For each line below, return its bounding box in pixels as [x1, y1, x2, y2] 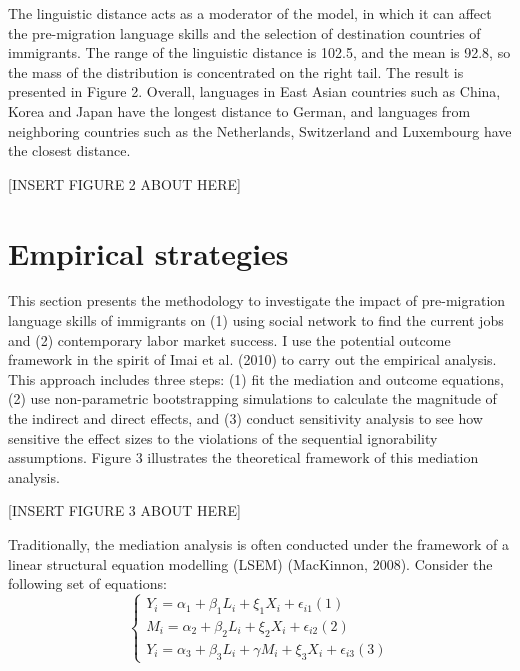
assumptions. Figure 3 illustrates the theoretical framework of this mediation [8, 447, 479, 468]
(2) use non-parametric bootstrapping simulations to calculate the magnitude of [8, 388, 497, 409]
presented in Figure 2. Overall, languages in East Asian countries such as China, [8, 81, 501, 102]
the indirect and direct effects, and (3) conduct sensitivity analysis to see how [8, 408, 483, 429]
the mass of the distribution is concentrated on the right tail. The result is [8, 61, 464, 82]
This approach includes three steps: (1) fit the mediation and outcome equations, [8, 368, 504, 389]
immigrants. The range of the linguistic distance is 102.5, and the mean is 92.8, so [8, 42, 511, 63]
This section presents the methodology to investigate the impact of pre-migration [8, 290, 506, 311]
